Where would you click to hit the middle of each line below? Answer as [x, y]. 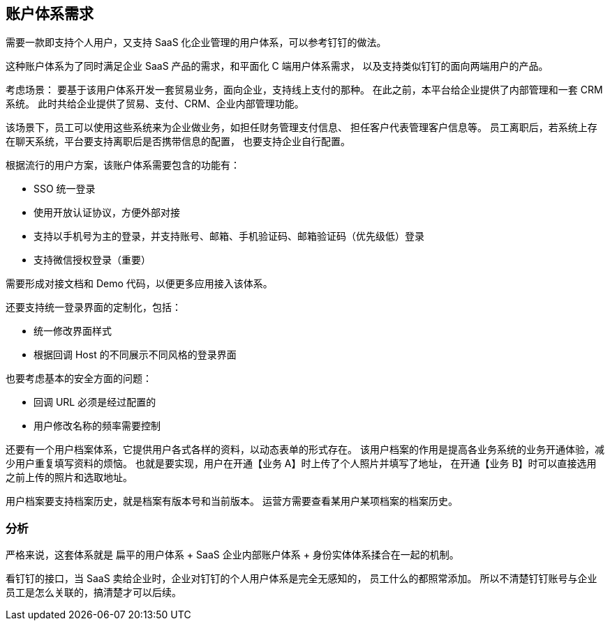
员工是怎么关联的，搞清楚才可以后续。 [94, 593]
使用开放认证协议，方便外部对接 [107, 213]
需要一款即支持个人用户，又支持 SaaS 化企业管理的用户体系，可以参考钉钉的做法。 [196, 43]
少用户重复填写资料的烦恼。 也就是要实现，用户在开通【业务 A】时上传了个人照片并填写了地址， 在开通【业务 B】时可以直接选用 [301, 464]
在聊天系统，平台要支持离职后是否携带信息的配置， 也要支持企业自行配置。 [178, 142]
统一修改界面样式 [73, 331]
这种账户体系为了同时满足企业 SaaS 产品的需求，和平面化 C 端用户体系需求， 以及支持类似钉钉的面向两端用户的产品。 [277, 66]
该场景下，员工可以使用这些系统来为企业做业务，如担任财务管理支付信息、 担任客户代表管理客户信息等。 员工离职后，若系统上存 [302, 128]
